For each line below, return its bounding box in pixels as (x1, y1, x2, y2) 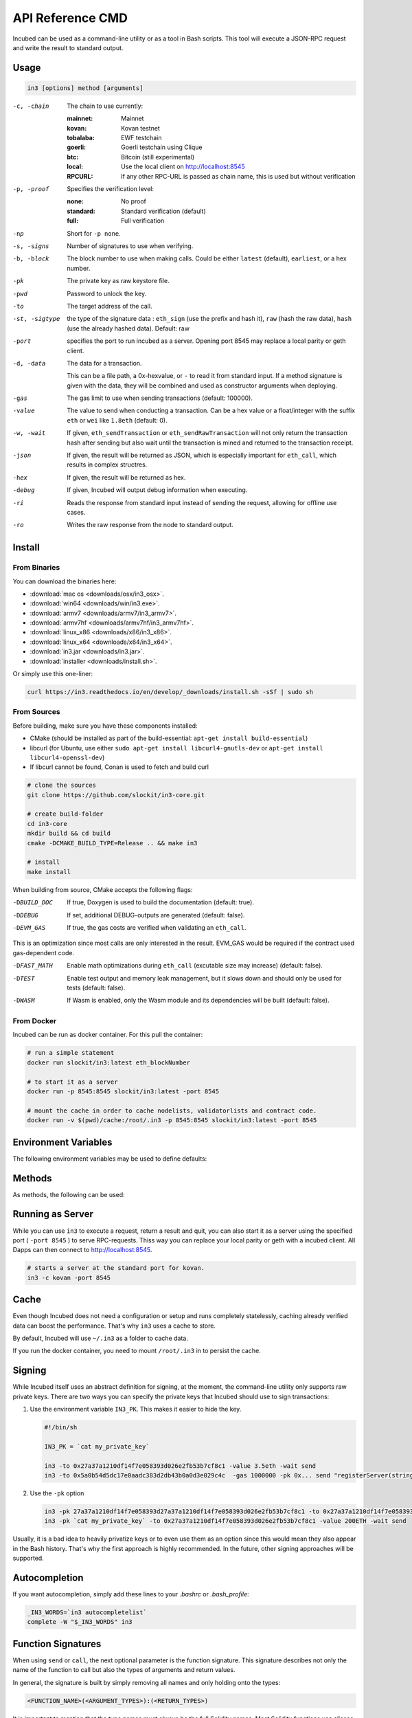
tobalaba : (67, 134, 95, 142)
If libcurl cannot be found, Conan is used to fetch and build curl (30, 763, 209, 771)
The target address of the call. (67, 302, 152, 310)
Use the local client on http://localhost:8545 (121, 162, 245, 171)
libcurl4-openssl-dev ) (30, 753, 105, 761)
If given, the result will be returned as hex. (67, 473, 186, 481)
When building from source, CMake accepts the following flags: (12, 885, 193, 893)
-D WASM (12, 996, 35, 1005)
